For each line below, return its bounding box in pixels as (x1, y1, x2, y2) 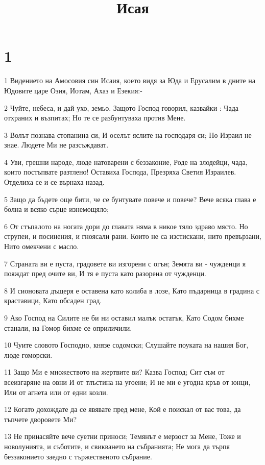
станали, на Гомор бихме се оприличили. (4, 322, 132, 333)
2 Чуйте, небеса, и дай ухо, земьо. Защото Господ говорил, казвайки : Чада (4, 102, 238, 113)
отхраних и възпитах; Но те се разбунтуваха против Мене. (4, 112, 186, 123)
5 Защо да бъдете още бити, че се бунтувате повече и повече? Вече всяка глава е (4, 193, 256, 204)
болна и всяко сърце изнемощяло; (4, 204, 109, 214)
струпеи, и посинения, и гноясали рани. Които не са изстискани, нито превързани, (4, 231, 261, 241)
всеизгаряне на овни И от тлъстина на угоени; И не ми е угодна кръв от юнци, (4, 376, 251, 387)
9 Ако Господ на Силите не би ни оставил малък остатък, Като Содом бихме (4, 312, 244, 323)
